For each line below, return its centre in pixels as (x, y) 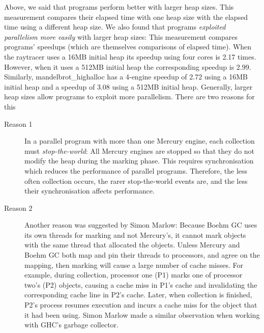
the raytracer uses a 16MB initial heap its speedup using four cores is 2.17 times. (130, 56)
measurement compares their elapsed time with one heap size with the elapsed (126, 17)
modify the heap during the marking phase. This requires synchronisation (139, 161)
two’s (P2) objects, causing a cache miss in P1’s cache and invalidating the (141, 284)
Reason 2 (18, 207)
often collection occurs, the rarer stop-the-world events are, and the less (136, 181)
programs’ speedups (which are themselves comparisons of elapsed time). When (128, 47)
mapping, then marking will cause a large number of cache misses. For (134, 265)
